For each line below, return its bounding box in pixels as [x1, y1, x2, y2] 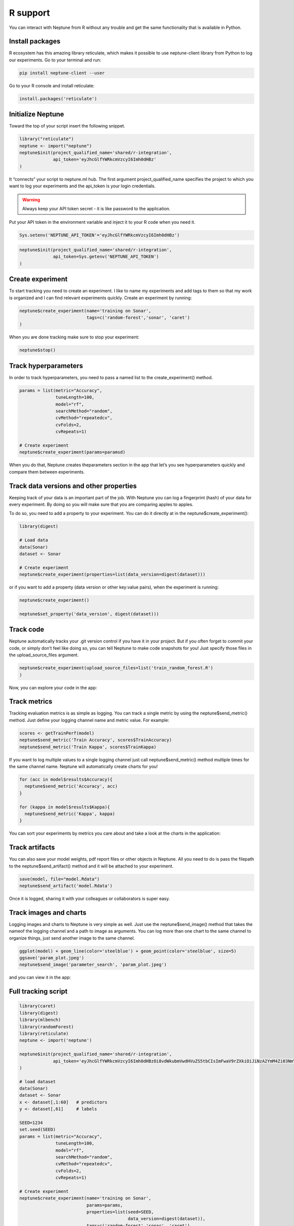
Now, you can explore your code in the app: [9, 685, 98, 690]
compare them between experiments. [9, 469, 85, 475]
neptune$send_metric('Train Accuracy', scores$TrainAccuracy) [19, 737, 172, 743]
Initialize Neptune [9, 110, 64, 119]
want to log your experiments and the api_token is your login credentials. [9, 183, 156, 189]
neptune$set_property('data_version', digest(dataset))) [19, 611, 159, 616]
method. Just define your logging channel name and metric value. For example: [9, 717, 170, 723]
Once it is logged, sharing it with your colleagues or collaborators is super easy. [9, 895, 170, 901]
